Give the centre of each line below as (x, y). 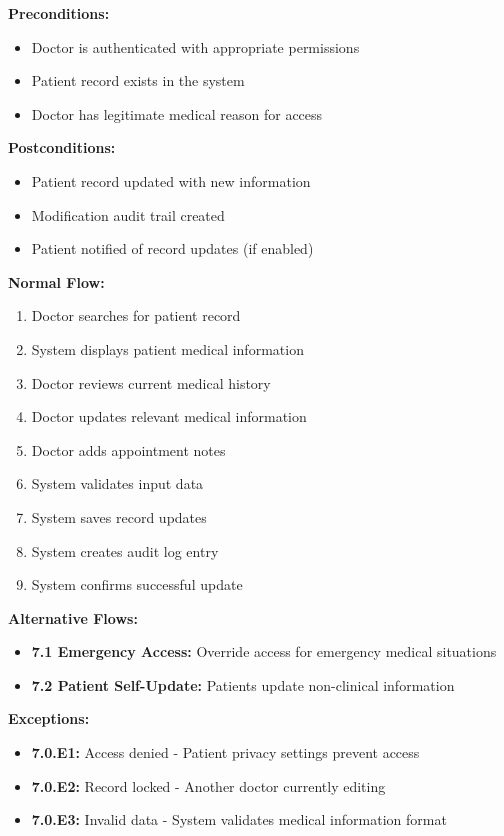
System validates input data (117, 483)
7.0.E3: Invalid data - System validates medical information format (239, 819)
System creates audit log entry (125, 550)
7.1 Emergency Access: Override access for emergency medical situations (264, 651)
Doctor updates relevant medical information (169, 416)
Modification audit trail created (128, 214)
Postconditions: (62, 147)
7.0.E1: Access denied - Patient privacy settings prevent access (225, 752)
